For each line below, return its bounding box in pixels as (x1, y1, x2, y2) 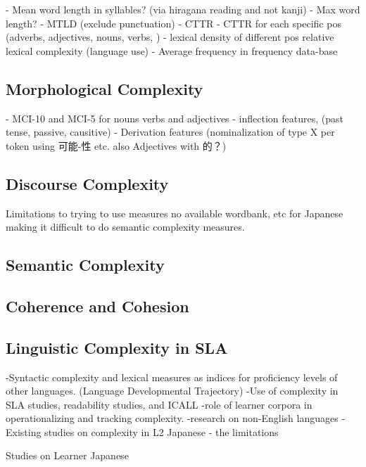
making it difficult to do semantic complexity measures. (6, 219, 245, 234)
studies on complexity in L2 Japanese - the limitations (44, 424, 279, 439)
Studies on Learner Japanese (6, 448, 129, 463)
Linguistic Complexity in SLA (6, 336, 228, 358)
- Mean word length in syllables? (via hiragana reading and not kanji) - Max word (6, 2, 360, 16)
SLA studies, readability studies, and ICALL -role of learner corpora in (6, 397, 313, 411)
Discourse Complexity (6, 172, 169, 194)
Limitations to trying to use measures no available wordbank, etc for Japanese (6, 205, 343, 220)
